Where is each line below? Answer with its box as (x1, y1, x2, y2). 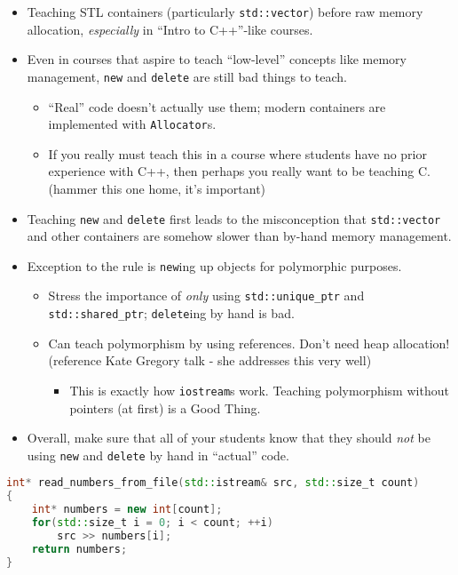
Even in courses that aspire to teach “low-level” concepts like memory (27, 50, 407, 68)
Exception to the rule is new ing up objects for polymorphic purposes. (27, 256, 402, 275)
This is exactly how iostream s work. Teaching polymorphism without (69, 380, 449, 399)
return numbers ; (31, 542, 128, 555)
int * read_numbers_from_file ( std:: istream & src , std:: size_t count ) (6, 476, 420, 490)
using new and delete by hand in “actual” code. (27, 445, 289, 464)
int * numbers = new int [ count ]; (31, 503, 223, 516)
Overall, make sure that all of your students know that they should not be (27, 428, 430, 447)
